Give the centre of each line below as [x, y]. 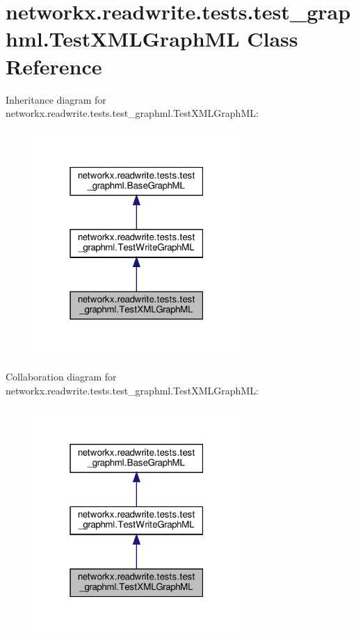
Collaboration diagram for [61, 377]
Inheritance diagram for [56, 99]
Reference [54, 66]
